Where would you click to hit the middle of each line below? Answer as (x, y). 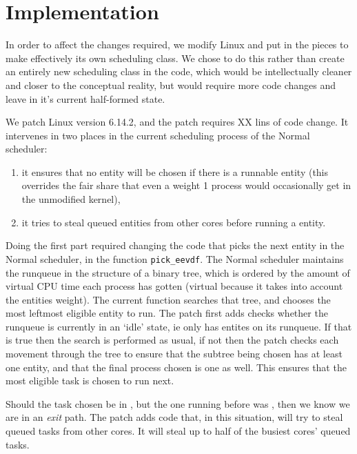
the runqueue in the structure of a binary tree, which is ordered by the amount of (178, 272)
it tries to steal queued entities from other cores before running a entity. (174, 222)
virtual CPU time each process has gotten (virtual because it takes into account (174, 286)
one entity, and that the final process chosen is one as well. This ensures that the (176, 367)
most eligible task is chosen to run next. (90, 381)
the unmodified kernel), (71, 199)
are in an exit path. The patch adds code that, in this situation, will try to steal (174, 417)
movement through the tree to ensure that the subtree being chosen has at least (174, 354)
